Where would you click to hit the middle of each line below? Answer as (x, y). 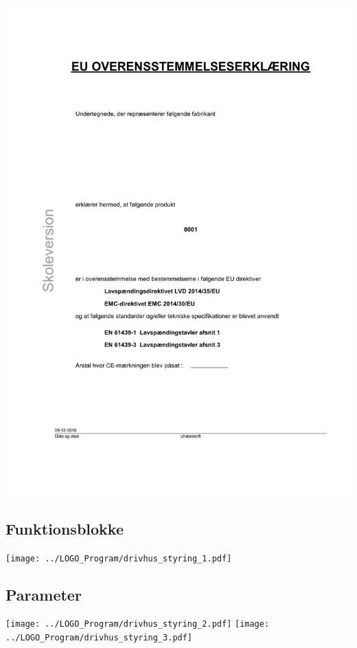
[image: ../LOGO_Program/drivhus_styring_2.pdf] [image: (138, 624)
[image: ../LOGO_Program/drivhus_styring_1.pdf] (119, 558)
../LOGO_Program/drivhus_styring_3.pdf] (99, 638)
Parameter (44, 594)
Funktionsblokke (65, 528)
